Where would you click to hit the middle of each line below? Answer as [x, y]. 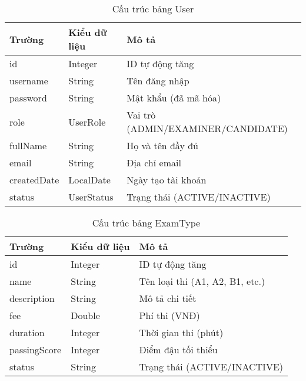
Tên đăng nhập [158, 81]
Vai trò [141, 115]
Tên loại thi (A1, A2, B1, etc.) [202, 281]
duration [27, 332]
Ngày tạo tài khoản [167, 180]
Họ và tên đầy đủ [162, 145]
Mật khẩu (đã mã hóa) [174, 98]
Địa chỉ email [154, 162]
